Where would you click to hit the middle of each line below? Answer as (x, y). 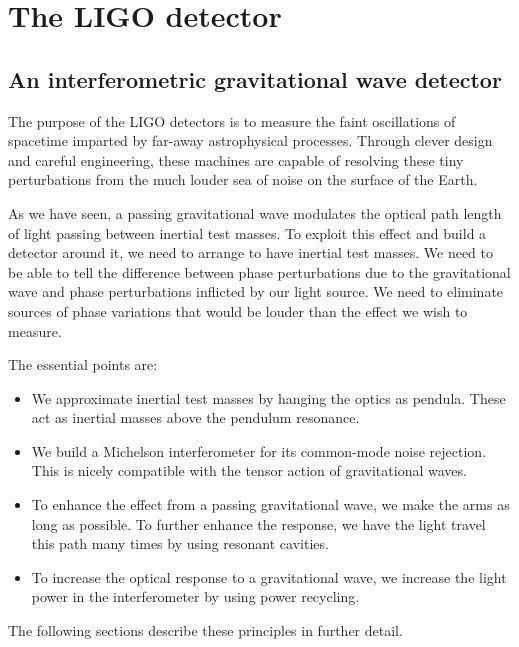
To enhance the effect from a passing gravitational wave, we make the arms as (270, 504)
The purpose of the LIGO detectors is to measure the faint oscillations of (232, 120)
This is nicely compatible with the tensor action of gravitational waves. (249, 470)
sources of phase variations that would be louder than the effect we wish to (238, 310)
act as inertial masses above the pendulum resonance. (195, 417)
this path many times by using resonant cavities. (180, 543)
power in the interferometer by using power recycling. (195, 596)
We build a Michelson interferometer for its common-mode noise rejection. (259, 450)
